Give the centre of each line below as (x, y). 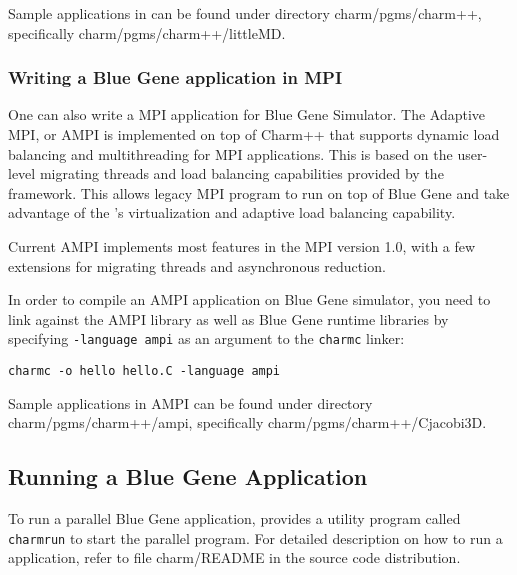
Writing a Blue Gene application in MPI (175, 77)
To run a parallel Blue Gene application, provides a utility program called (234, 518)
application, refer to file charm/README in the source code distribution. (234, 557)
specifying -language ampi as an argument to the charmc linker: (206, 338)
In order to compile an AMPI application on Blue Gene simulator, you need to (249, 299)
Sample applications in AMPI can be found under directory (190, 402)
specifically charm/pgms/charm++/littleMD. (147, 32)
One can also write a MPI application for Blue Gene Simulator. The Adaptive (247, 114)
